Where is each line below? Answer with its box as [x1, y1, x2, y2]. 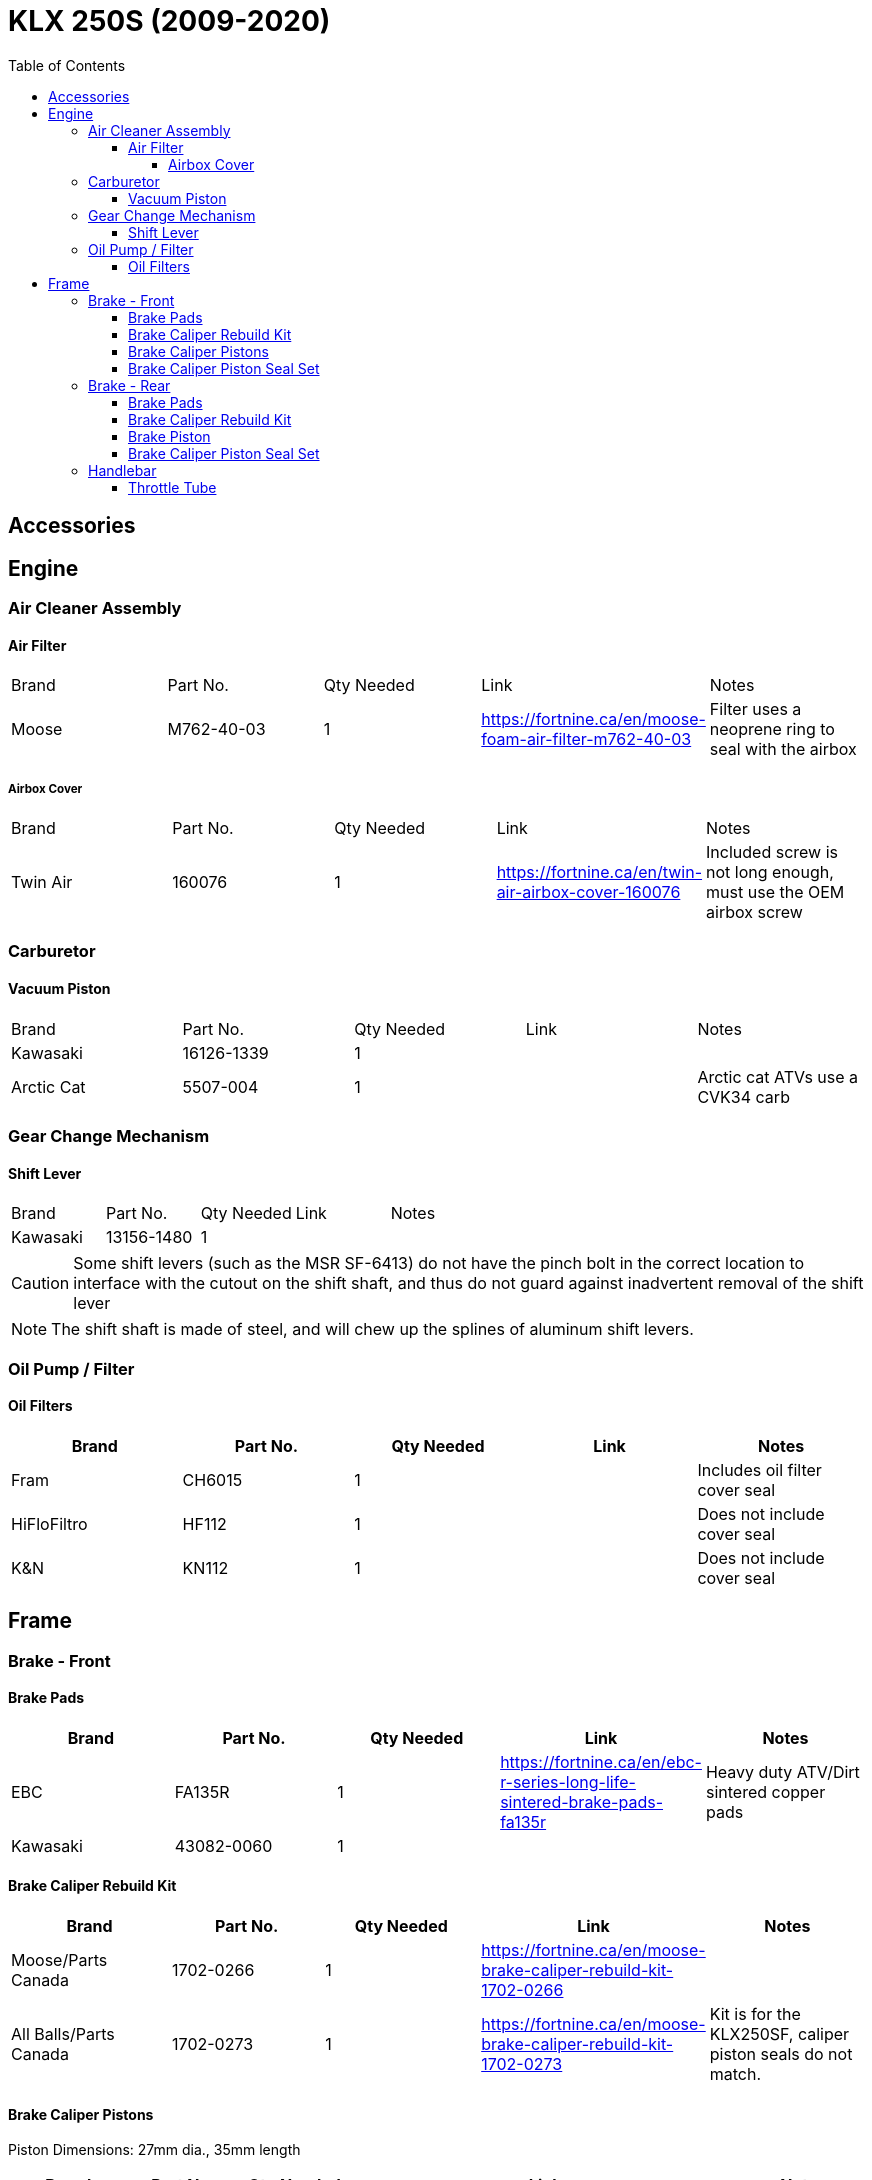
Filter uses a [709, 699, 802, 720]
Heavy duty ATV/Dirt [705, 1761, 860, 1782]
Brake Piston [128, 427, 211, 445]
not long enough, [706, 862, 834, 883]
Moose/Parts [11, 1950, 108, 1971]
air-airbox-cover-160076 [496, 882, 681, 903]
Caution [11, 1273, 70, 1294]
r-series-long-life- [500, 1771, 636, 1792]
